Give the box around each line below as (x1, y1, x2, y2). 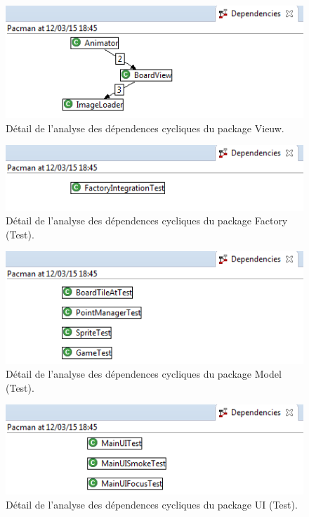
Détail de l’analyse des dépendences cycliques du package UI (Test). (6, 497, 298, 511)
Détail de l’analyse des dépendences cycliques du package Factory (6, 213, 288, 228)
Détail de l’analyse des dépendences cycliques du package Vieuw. (6, 120, 284, 135)
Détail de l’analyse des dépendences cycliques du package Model (6, 366, 282, 381)
